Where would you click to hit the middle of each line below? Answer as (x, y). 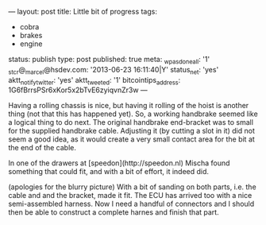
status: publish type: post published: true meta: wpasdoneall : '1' (109, 60)
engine (31, 44)
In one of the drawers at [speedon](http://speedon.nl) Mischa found (119, 163)
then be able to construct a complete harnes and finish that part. (114, 212)
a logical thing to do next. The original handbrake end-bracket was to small (131, 122)
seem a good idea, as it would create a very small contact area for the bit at (132, 139)
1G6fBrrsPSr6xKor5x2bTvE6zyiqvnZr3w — (78, 90)
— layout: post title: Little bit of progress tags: (83, 12)
